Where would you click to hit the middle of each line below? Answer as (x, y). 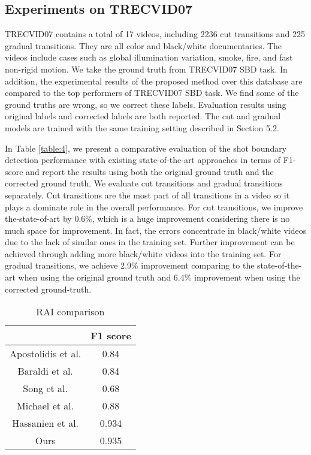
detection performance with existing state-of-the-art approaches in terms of (143, 160)
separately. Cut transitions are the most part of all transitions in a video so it (147, 195)
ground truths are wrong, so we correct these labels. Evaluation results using (146, 104)
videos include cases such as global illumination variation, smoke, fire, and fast (149, 57)
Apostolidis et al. (46, 354)
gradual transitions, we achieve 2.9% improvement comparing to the (130, 265)
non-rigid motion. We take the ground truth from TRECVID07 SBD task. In (146, 69)
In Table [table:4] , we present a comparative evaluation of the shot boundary (146, 148)
